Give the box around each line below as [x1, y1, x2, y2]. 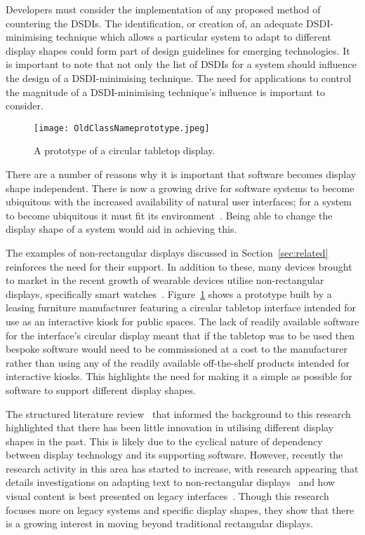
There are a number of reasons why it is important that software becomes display [6, 167, 357, 181]
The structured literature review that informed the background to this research [6, 406, 351, 421]
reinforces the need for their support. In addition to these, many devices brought [6, 259, 352, 273]
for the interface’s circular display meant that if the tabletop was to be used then [6, 327, 355, 342]
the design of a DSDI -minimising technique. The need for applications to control [6, 70, 352, 85]
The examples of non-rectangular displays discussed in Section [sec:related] [6, 245, 328, 259]
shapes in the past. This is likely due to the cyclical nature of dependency [6, 433, 323, 448]
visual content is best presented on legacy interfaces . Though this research [6, 489, 329, 503]
